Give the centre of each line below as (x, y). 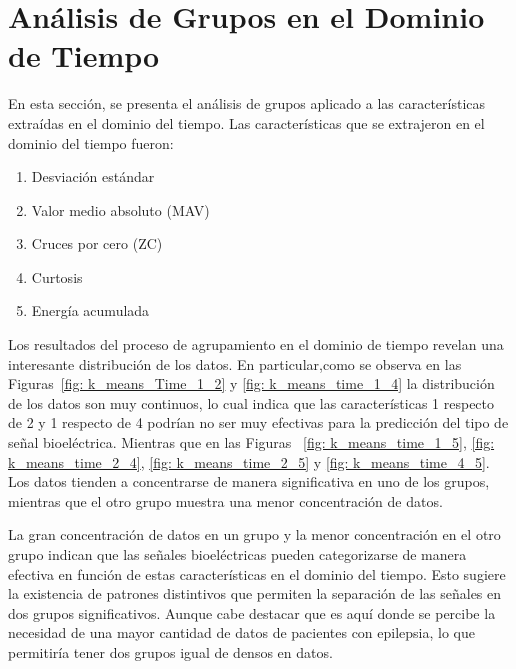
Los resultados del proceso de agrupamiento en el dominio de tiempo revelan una (256, 344)
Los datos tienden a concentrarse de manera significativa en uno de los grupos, (249, 481)
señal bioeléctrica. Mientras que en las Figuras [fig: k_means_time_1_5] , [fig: (251, 442)
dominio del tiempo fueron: (91, 142)
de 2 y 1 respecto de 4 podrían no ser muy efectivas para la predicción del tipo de (258, 422)
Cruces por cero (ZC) (97, 243)
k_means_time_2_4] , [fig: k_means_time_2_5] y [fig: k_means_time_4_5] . (249, 461)
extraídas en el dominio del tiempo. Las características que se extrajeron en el (246, 122)
